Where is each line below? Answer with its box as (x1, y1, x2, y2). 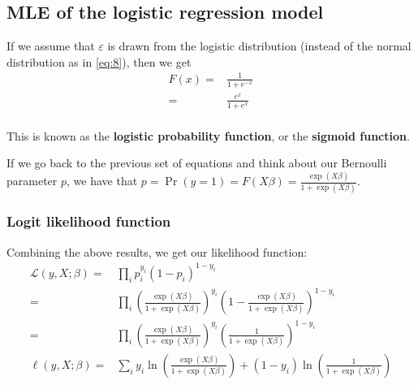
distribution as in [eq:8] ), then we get (6, 53, 192, 70)
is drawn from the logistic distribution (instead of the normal (107, 37, 412, 54)
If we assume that (6, 37, 95, 54)
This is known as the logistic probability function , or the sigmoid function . (6, 127, 410, 144)
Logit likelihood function (6, 211, 171, 231)
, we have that (67, 172, 138, 189)
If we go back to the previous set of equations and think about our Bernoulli (6, 154, 387, 171)
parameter (6, 172, 58, 189)
